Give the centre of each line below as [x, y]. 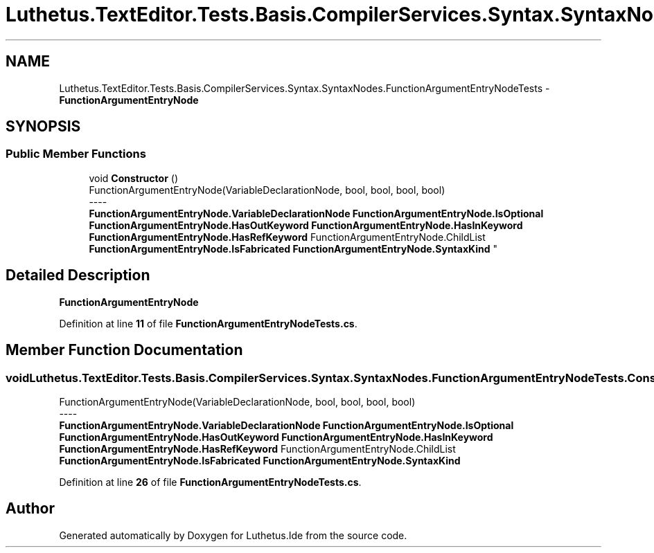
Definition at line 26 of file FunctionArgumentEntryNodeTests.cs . [210, 482]
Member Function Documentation [124, 350]
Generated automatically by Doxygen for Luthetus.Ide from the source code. [233, 535]
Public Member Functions [76, 154]
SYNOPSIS [43, 127]
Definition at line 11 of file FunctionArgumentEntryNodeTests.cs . [208, 323]
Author [30, 509]
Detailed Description [78, 275]
